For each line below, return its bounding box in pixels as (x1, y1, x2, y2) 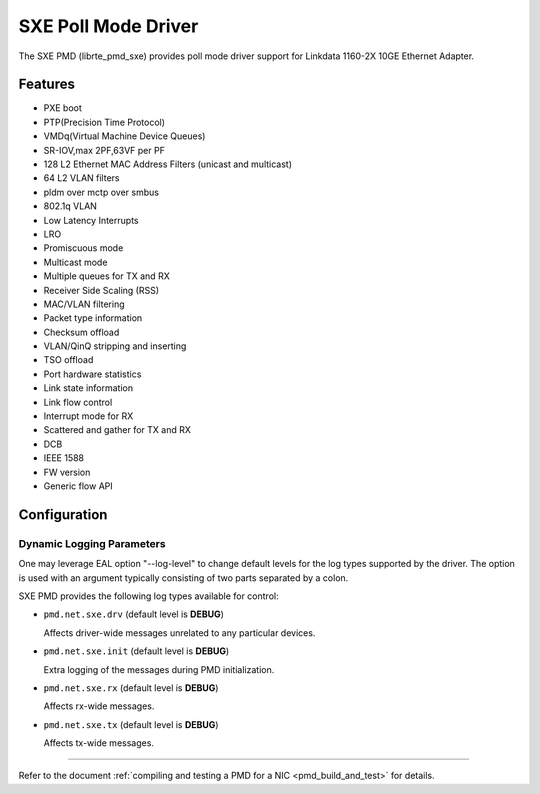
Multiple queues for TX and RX (43, 270, 170, 282)
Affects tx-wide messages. (43, 737, 155, 749)
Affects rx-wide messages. (43, 700, 155, 712)
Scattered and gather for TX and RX (43, 424, 192, 436)
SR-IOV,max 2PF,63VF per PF (43, 144, 165, 156)
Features (18, 76, 75, 93)
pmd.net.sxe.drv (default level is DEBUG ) (43, 608, 225, 620)
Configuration (18, 506, 108, 523)
